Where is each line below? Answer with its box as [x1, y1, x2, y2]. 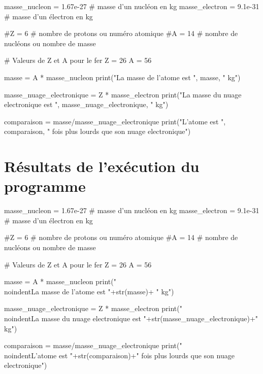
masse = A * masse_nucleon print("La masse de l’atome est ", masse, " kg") [4, 72, 241, 82]
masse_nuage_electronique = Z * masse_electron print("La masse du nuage [4, 89, 242, 99]
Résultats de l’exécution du [4, 156, 200, 177]
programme [4, 176, 86, 196]
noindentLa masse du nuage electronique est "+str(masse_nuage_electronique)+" [4, 313, 258, 323]
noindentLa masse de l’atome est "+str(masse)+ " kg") [4, 286, 174, 296]
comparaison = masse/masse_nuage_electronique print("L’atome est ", [4, 116, 226, 126]
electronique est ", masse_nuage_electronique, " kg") [4, 99, 169, 110]
